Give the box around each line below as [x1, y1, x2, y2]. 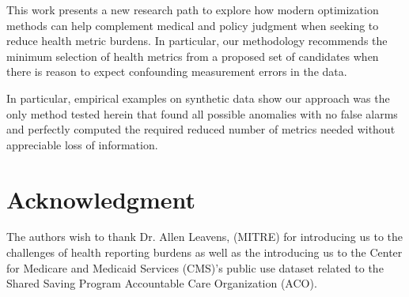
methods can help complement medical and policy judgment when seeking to [6, 17, 379, 33]
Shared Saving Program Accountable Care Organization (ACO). [6, 275, 317, 291]
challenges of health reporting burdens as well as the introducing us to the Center [6, 244, 403, 261]
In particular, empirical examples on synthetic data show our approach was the [6, 89, 390, 106]
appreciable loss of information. [6, 136, 158, 152]
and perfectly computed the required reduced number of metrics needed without [6, 121, 396, 137]
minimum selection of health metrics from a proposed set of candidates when [6, 47, 379, 64]
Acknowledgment [6, 182, 195, 215]
